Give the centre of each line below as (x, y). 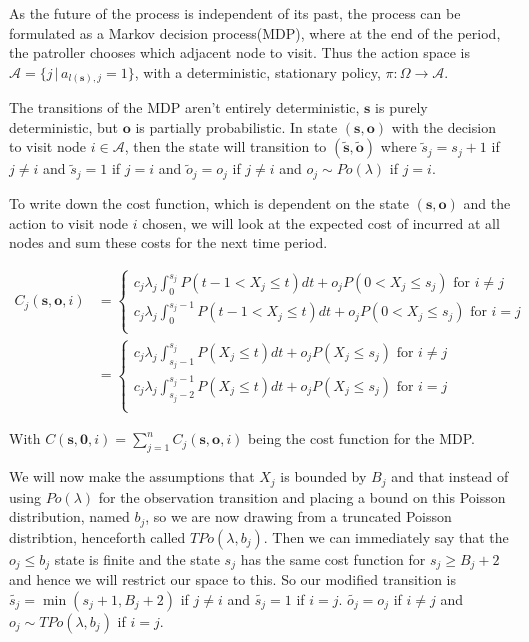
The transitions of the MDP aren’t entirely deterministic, (184, 107)
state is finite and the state (137, 558)
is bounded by (323, 476)
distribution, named (69, 516)
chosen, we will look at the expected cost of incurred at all (321, 222)
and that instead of (450, 476)
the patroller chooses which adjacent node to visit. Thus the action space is (239, 52)
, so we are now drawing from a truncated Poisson (298, 516)
